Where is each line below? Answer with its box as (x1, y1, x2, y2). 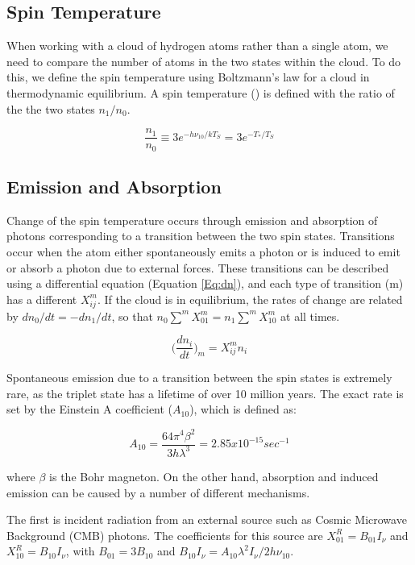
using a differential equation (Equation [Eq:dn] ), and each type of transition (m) (6, 275, 404, 292)
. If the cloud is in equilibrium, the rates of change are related (97, 290, 403, 307)
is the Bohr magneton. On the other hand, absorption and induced (49, 467, 379, 484)
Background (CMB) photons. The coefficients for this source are (6, 526, 323, 543)
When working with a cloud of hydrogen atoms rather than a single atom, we (6, 37, 388, 54)
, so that (111, 307, 153, 324)
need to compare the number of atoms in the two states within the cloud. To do (6, 52, 401, 69)
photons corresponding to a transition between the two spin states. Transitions (6, 227, 395, 244)
